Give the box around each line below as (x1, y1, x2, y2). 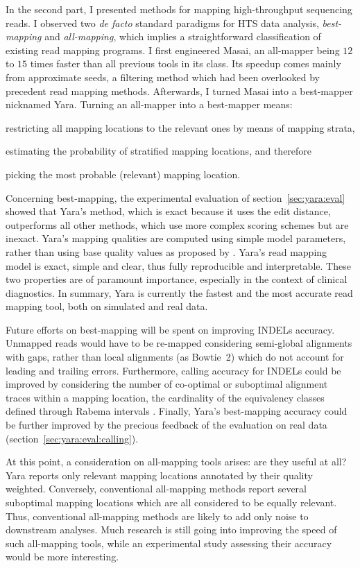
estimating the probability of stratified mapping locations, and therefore (6, 144, 312, 158)
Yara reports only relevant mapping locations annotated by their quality (6, 467, 313, 482)
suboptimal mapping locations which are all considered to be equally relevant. (6, 495, 337, 509)
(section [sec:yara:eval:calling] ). (6, 431, 139, 445)
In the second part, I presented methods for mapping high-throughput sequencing (6, 2, 352, 16)
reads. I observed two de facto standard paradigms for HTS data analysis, (6, 15, 319, 30)
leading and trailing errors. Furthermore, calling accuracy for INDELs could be (6, 363, 341, 377)
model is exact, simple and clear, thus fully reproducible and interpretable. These (6, 258, 351, 273)
